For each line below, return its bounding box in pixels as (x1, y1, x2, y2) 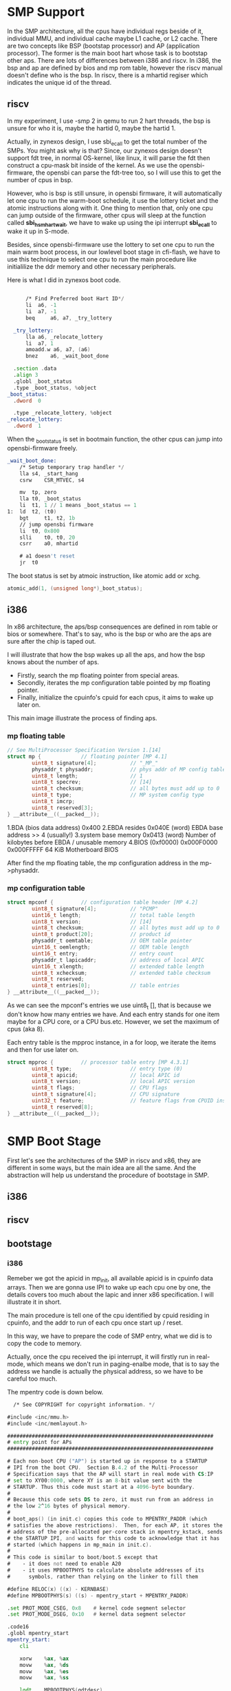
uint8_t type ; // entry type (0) (32, 1065, 184, 1072)
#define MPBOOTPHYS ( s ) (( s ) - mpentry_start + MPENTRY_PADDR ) (7, 1592, 189, 1599)
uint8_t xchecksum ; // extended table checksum (32, 969, 211, 976)
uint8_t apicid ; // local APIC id (32, 1071, 180, 1078)
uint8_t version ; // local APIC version (32, 1078, 195, 1085)
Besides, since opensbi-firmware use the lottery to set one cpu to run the (7, 241, 215, 249)
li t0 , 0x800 (19, 527, 60, 535)
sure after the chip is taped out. (7, 637, 96, 645)
